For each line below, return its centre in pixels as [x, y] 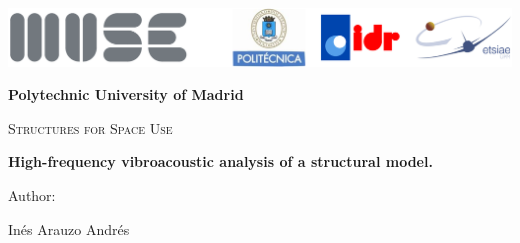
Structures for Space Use [90, 127]
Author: [32, 194]
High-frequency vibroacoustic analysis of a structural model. [220, 161]
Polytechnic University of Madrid [126, 94]
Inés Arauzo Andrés [69, 228]
